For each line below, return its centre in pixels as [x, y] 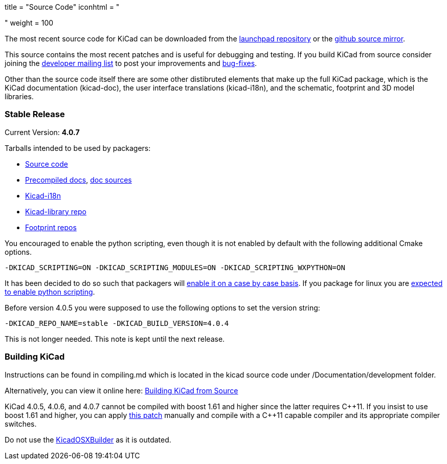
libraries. [19, 96]
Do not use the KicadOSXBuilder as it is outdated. [88, 439]
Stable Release [35, 114]
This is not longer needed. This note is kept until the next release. [115, 339]
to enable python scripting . [50, 292]
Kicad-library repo [56, 211]
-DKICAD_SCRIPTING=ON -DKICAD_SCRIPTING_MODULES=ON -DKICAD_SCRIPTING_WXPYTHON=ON [175, 267]
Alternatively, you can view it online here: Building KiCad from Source [121, 390]
